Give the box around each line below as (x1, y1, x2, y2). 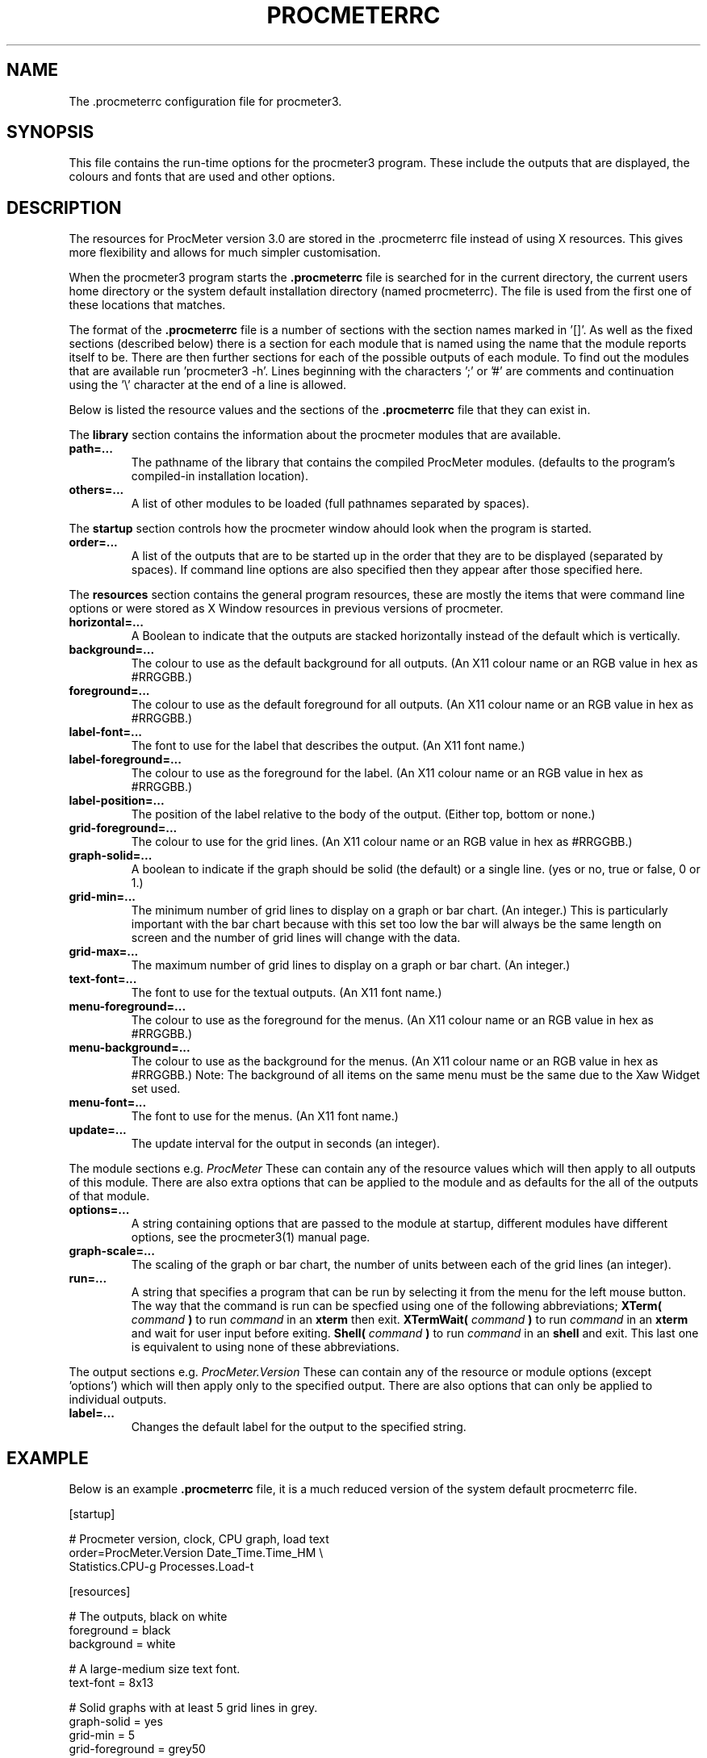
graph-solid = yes (69, 1714, 163, 1729)
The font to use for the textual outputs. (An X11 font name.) (131, 986, 442, 1000)
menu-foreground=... (69, 999, 186, 1014)
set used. (131, 1082, 181, 1096)
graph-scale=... (69, 1244, 155, 1258)
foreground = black (69, 1623, 171, 1638)
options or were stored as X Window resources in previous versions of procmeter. (69, 601, 504, 616)
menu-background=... (69, 1040, 190, 1055)
